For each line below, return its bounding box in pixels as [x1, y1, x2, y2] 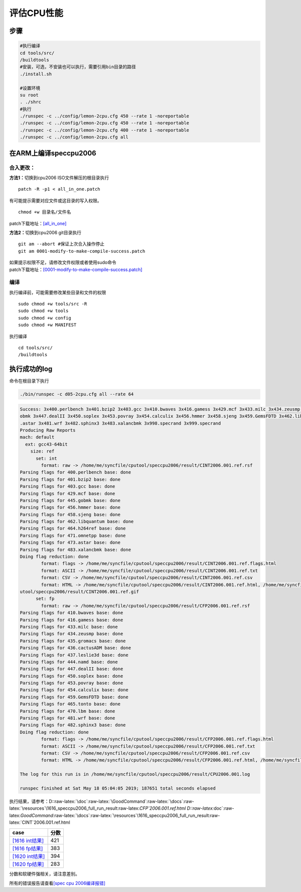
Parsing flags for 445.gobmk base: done [20, 497, 120, 503]
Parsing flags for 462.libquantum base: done [20, 519, 134, 524]
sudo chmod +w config [18, 315, 71, 321]
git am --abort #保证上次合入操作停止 [18, 241, 105, 247]
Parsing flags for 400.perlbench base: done [20, 470, 131, 475]
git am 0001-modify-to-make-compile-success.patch [18, 248, 145, 254]
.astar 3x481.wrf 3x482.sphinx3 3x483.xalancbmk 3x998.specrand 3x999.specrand [20, 420, 221, 426]
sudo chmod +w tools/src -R [18, 301, 87, 307]
